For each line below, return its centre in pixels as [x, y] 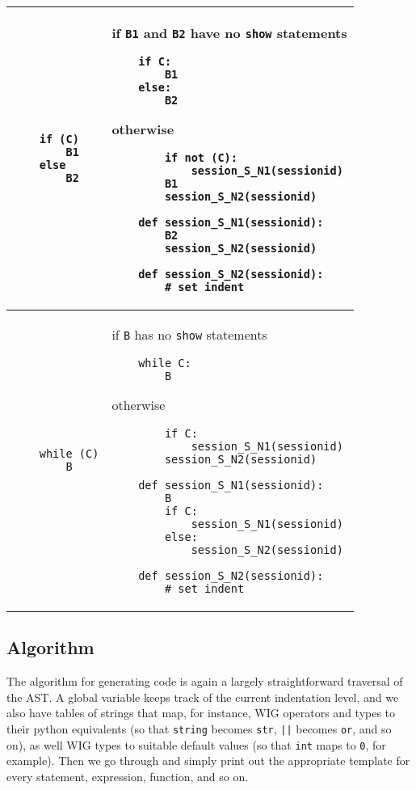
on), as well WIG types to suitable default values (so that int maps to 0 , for [196, 744]
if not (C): [201, 158]
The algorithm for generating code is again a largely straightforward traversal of [205, 681]
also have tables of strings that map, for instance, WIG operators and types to [201, 713]
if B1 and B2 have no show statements [229, 33]
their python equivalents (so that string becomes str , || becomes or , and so [199, 728]
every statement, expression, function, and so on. [128, 776]
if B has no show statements [189, 334]
